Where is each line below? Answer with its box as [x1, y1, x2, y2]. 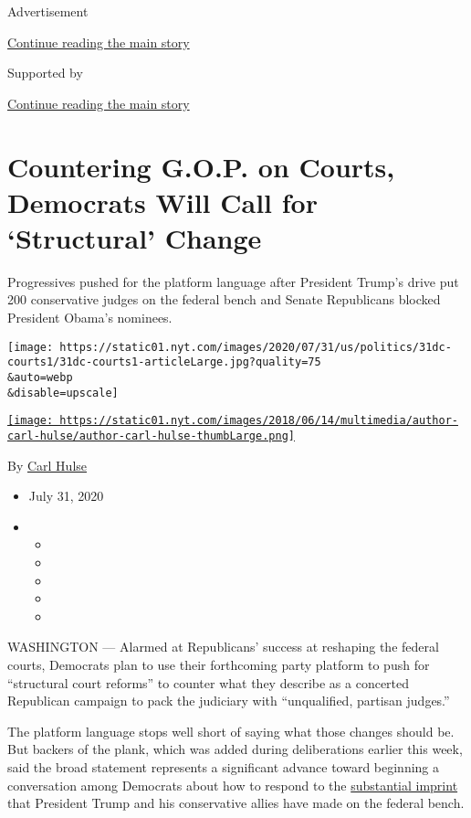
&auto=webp [7, 370, 73, 384]
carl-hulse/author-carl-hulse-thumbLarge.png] [7, 429, 295, 442]
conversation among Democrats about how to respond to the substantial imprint [7, 775, 458, 794]
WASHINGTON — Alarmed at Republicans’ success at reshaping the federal [7, 637, 439, 656]
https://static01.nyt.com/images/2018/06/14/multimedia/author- [59, 414, 458, 428]
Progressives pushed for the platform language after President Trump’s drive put [7, 271, 459, 291]
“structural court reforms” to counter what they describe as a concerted [7, 673, 410, 692]
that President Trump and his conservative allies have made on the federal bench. [7, 793, 465, 813]
